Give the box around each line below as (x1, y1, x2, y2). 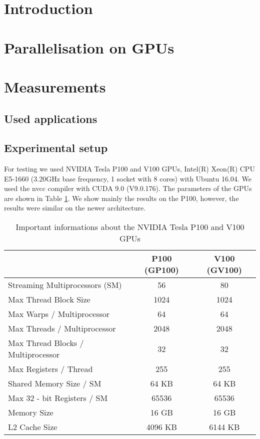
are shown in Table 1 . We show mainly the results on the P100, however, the (4, 192, 239, 203)
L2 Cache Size (8, 421, 57, 433)
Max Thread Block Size (8, 293, 90, 305)
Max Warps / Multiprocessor (8, 308, 110, 320)
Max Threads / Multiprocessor (8, 322, 116, 334)
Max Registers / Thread (8, 363, 93, 375)
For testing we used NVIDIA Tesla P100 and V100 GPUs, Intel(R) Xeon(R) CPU (4, 163, 255, 174)
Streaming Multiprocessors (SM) (8, 279, 122, 291)
